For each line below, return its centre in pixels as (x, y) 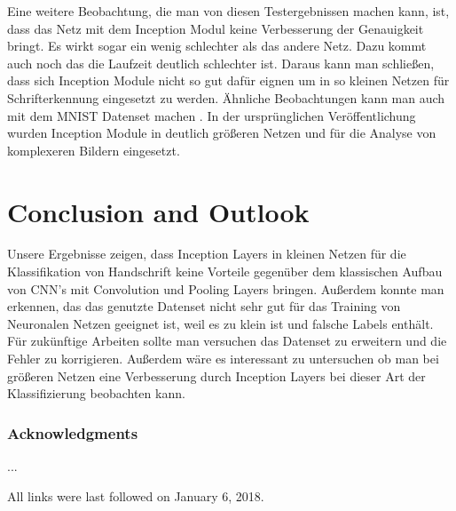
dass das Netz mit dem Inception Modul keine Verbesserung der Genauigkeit (216, 28)
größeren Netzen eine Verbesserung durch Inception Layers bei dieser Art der (216, 375)
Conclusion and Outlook (158, 211)
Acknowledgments (73, 432)
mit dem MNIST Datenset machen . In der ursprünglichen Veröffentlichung (212, 115)
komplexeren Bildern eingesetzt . (94, 150)
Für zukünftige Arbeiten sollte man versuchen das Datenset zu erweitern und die (227, 341)
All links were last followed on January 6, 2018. (136, 495)
